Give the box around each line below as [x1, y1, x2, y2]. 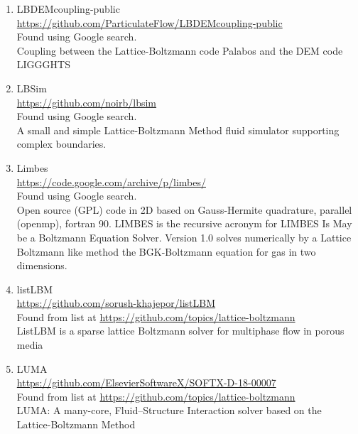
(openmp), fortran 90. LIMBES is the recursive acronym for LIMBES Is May [16, 216, 352, 231]
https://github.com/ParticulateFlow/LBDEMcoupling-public [16, 15, 283, 30]
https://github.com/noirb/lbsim [16, 94, 157, 109]
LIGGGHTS [16, 57, 70, 72]
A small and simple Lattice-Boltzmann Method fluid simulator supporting [16, 122, 340, 137]
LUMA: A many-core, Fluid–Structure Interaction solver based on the [16, 403, 322, 418]
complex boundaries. [16, 136, 107, 151]
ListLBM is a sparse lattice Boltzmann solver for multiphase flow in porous [16, 323, 345, 338]
